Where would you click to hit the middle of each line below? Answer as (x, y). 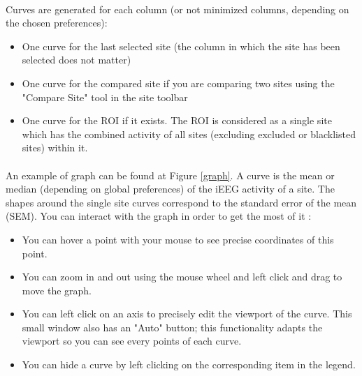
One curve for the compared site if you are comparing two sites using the (178, 83)
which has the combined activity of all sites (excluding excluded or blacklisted (189, 134)
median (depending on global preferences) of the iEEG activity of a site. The (170, 189)
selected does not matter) (77, 60)
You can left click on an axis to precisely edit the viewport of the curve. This (187, 314)
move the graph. (57, 290)
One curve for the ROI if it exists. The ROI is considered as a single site (177, 120)
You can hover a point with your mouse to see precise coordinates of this (178, 239)
